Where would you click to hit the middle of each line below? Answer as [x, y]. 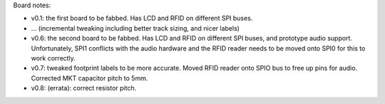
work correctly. [53, 58]
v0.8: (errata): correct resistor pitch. [84, 88]
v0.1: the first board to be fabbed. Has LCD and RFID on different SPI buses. [142, 19]
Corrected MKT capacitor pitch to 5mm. [89, 78]
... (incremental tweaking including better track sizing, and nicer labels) [135, 28]
